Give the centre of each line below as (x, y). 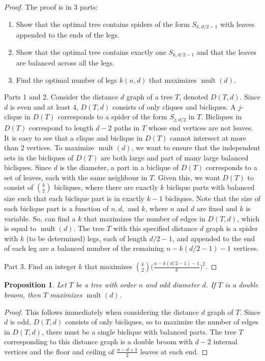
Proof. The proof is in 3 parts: (51, 7)
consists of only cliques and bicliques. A (174, 106)
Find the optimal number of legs (67, 79)
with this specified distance (155, 228)
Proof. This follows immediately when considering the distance (101, 311)
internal (225, 341)
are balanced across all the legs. (65, 63)
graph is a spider (232, 228)
